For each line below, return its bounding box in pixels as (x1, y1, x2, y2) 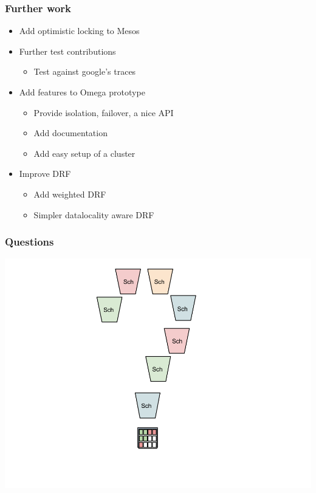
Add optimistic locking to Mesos (19, 24, 140, 37)
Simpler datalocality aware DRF (33, 208, 154, 221)
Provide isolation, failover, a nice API (33, 106, 174, 119)
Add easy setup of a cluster (33, 147, 136, 159)
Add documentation (33, 126, 108, 139)
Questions (5, 234, 54, 249)
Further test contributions (19, 44, 116, 57)
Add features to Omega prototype (19, 86, 145, 98)
